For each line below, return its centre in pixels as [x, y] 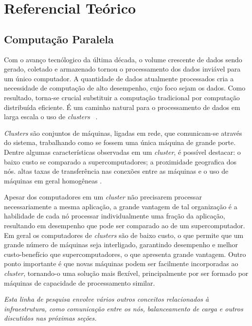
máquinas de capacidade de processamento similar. [80, 282]
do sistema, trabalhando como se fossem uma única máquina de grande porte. [120, 142]
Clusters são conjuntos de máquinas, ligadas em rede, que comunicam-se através [123, 133]
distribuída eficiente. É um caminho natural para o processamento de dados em [122, 107]
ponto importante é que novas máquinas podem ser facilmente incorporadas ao [121, 263]
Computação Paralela [59, 39]
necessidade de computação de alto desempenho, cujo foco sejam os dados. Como [125, 88]
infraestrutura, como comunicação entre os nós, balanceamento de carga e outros [124, 308]
